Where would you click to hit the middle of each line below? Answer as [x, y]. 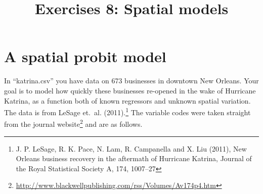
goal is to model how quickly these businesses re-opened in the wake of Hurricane [130, 90]
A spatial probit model [85, 56]
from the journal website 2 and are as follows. [73, 123]
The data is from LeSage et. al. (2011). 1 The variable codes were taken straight [127, 111]
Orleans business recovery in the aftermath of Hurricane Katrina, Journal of [134, 158]
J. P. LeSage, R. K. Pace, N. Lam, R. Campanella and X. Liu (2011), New [131, 148]
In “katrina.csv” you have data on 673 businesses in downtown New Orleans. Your [131, 81]
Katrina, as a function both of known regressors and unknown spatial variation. [127, 100]
